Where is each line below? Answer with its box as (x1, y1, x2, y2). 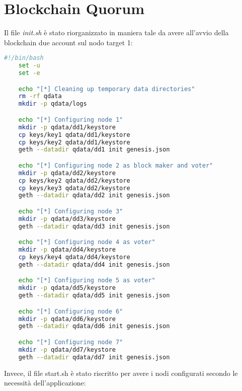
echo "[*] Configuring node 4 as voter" (18, 239, 155, 246)
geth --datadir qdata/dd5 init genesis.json (18, 292, 170, 299)
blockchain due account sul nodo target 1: (4, 37, 133, 47)
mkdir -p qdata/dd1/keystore (18, 123, 116, 131)
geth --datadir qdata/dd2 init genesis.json (18, 192, 170, 199)
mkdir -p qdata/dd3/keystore (18, 215, 116, 222)
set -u (18, 62, 40, 69)
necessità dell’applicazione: (4, 377, 86, 388)
